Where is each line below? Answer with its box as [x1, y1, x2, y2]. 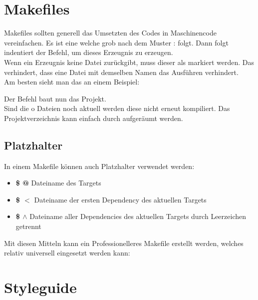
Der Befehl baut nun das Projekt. [4, 93, 106, 103]
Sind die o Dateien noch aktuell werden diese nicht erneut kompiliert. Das [4, 103, 230, 113]
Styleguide [4, 277, 77, 297]
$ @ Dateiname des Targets [15, 177, 101, 188]
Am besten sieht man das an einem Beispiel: [4, 76, 140, 87]
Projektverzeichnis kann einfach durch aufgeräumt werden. [4, 112, 183, 123]
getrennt [15, 221, 41, 231]
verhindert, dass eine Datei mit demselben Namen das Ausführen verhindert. [4, 66, 239, 77]
